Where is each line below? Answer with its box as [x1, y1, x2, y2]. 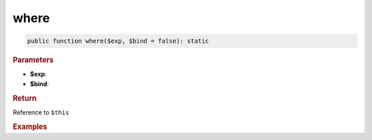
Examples [12, 121, 48, 131]
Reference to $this [12, 108, 70, 117]
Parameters [12, 55, 54, 65]
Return [12, 93, 37, 103]
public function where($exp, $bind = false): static [27, 37, 209, 45]
